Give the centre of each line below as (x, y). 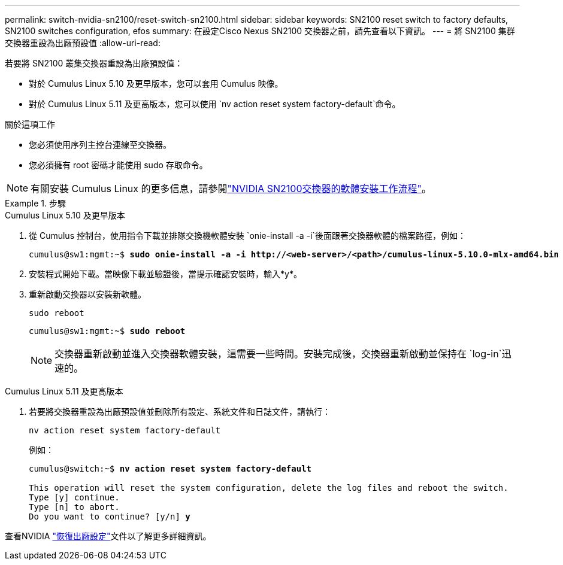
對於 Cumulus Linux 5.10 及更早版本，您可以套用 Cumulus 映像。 (156, 83)
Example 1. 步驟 (35, 203)
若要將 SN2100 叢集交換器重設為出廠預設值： (94, 63)
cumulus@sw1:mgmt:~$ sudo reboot (107, 331)
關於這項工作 (30, 124)
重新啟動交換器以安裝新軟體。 (87, 294)
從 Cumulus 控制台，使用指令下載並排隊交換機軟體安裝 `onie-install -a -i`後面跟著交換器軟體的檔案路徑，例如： (247, 236)
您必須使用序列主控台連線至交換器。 (100, 145)
